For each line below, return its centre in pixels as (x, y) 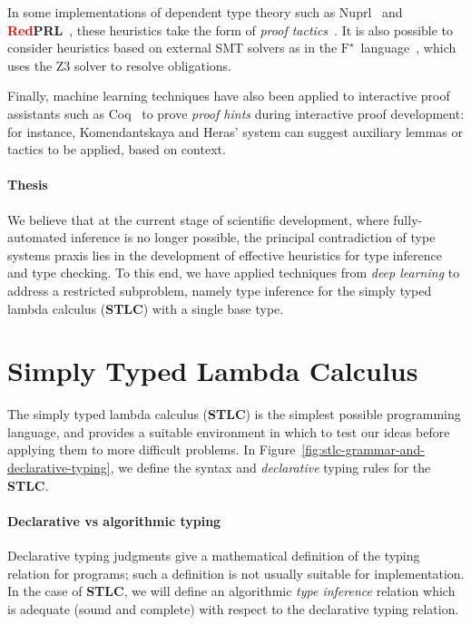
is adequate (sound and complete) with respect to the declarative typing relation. (233, 608)
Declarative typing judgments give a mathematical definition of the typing (214, 555)
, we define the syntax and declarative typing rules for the (270, 468)
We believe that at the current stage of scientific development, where (198, 219)
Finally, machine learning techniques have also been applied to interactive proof (229, 96)
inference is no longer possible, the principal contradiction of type (253, 237)
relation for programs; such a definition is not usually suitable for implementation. (236, 573)
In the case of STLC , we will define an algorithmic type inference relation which (231, 591)
